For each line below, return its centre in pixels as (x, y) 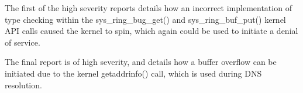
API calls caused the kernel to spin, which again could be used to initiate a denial (151, 31)
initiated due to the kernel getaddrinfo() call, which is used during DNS (133, 73)
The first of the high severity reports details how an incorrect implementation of (148, 8)
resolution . (23, 85)
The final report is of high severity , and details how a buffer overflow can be (141, 62)
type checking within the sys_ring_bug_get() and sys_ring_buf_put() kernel (145, 19)
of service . (23, 42)
